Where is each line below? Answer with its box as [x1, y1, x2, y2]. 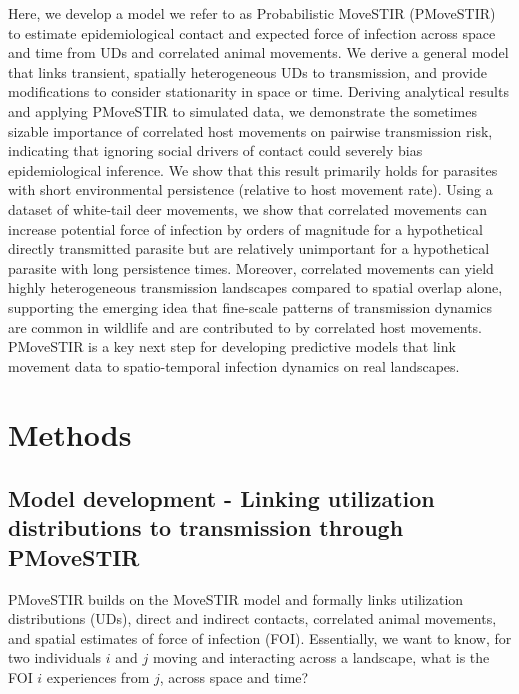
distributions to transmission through [8, 512, 404, 543]
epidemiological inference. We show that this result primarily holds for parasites [8, 159, 498, 180]
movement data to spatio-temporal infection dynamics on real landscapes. [8, 355, 460, 376]
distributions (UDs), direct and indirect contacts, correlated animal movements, [8, 608, 497, 629]
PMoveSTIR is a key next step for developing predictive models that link [8, 336, 456, 357]
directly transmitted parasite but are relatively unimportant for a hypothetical [8, 238, 490, 259]
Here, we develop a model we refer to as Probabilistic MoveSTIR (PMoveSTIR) [8, 3, 496, 23]
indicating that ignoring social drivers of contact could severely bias [8, 140, 423, 161]
